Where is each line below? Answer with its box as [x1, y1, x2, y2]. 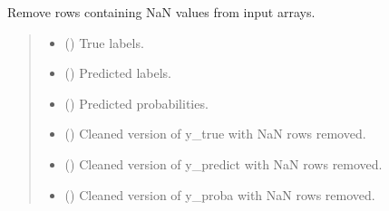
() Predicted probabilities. [64, 93, 209, 112]
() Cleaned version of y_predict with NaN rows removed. [64, 154, 383, 173]
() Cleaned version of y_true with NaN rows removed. [64, 124, 366, 143]
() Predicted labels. [64, 63, 171, 82]
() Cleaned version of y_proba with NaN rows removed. [64, 185, 375, 204]
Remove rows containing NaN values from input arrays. [7, 3, 316, 21]
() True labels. [64, 33, 144, 52]
